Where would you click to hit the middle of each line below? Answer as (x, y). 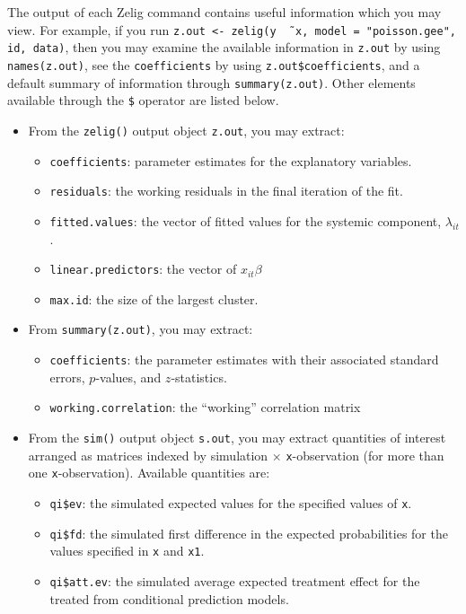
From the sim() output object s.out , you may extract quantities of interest (237, 437)
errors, (67, 377)
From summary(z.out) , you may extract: (141, 329)
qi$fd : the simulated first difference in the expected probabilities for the (249, 533)
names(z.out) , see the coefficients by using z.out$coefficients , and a (214, 64)
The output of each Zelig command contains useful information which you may (224, 12)
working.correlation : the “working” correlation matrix (205, 407)
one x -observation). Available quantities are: (149, 473)
